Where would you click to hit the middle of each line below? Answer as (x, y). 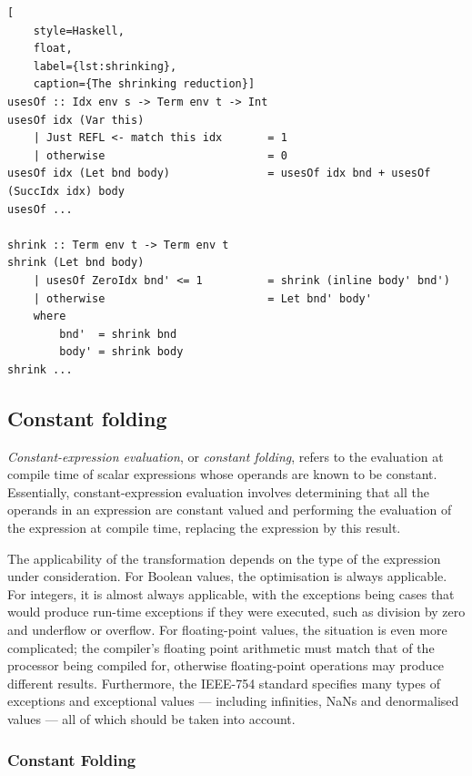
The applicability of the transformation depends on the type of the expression (224, 558)
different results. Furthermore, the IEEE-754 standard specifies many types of (224, 683)
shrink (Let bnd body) (76, 263)
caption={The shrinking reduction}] (144, 84)
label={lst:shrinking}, (105, 66)
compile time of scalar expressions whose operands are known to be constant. (222, 474)
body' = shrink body (121, 352)
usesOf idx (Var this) (76, 120)
